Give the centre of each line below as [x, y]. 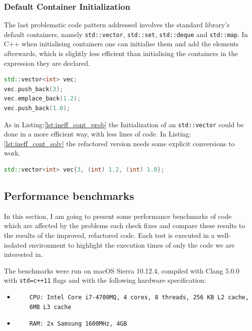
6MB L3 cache [50, 307]
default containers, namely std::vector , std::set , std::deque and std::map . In [126, 34]
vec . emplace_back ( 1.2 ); [42, 99]
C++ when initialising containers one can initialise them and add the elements [121, 44]
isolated [15, 244]
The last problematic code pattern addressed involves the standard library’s [117, 25]
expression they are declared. [47, 63]
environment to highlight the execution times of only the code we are [132, 244]
